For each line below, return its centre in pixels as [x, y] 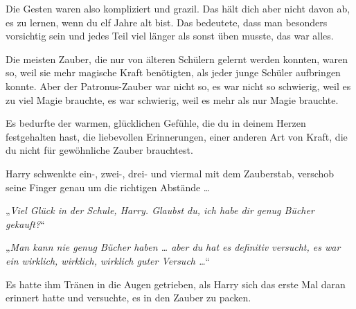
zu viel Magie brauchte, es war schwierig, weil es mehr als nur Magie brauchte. [172, 99]
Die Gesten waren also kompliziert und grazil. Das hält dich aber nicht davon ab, [178, 8]
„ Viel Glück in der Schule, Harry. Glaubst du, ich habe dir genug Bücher [160, 210]
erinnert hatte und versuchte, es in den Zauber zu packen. [128, 298]
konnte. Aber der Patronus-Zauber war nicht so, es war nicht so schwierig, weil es [178, 86]
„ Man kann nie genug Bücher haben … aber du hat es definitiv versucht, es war [173, 247]
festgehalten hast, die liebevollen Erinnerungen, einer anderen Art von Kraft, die [177, 136]
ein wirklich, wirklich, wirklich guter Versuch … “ [108, 260]
